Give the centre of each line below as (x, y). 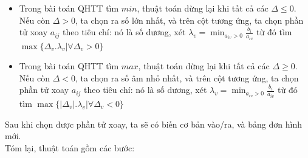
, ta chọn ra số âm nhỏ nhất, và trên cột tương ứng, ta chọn (187, 77)
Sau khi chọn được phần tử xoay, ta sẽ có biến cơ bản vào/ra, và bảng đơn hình (153, 124)
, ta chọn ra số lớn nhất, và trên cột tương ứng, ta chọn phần (189, 20)
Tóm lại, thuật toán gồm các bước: (70, 147)
